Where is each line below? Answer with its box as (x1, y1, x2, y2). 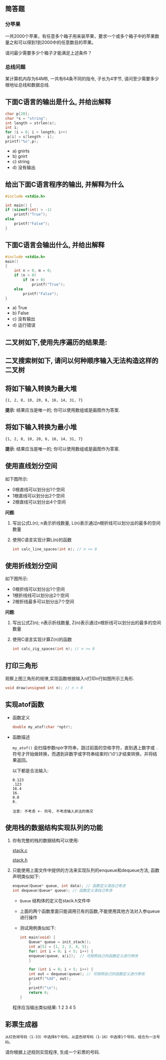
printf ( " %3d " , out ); (29, 976, 71, 982)
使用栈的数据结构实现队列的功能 (5, 823, 103, 832)
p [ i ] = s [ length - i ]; (7, 135, 55, 140)
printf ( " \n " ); (29, 985, 58, 990)
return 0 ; (29, 990, 49, 995)
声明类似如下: (12, 873, 40, 880)
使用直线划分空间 (5, 462, 57, 470)
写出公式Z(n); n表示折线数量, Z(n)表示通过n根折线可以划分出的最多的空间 (12, 620, 162, 626)
